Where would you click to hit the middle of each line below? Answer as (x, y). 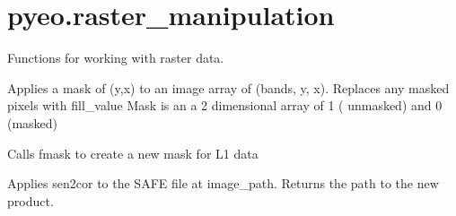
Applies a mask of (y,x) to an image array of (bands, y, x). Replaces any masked (228, 87)
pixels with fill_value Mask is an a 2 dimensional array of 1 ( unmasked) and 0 (225, 105)
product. (31, 200)
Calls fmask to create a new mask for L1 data (133, 153)
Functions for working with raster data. (116, 58)
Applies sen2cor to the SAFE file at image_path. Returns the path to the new (223, 183)
